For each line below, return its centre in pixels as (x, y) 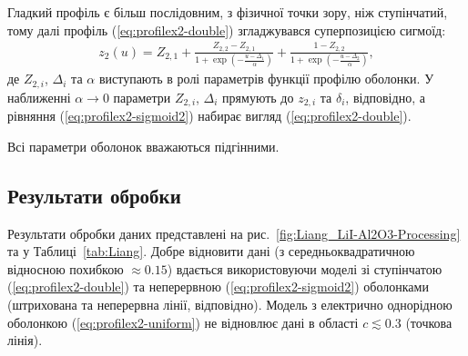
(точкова (429, 322)
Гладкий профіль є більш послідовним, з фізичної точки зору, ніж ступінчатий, (228, 12)
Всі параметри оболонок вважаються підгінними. (143, 146)
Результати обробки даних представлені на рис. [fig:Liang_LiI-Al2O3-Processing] (234, 233)
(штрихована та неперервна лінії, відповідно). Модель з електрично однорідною (230, 304)
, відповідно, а (385, 97)
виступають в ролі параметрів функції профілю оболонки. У (266, 79)
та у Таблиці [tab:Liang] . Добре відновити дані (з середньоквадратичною (211, 251)
